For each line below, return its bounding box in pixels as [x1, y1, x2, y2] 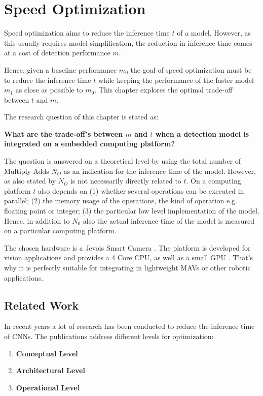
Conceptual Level [16, 348, 78, 358]
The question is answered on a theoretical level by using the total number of [4, 156, 241, 166]
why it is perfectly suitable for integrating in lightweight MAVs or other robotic [4, 262, 251, 272]
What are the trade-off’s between [4, 128, 123, 139]
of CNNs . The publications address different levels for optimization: [4, 330, 214, 341]
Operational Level [16, 382, 80, 392]
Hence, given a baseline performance [4, 64, 117, 75]
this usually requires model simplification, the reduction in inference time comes [4, 37, 252, 48]
